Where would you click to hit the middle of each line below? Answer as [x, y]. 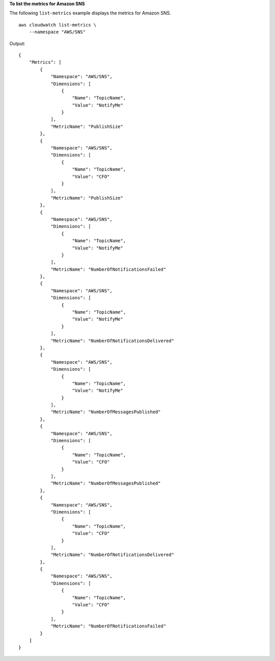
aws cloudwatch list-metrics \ [58, 25]
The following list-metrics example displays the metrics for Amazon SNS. [90, 13]
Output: [17, 43]
